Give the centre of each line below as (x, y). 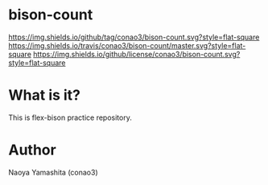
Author (32, 150)
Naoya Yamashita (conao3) (53, 172)
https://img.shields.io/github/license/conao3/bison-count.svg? (137, 54)
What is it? (45, 95)
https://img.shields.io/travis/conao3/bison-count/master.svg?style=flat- (127, 45)
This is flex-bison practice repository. (70, 117)
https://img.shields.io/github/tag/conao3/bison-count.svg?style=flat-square (134, 37)
